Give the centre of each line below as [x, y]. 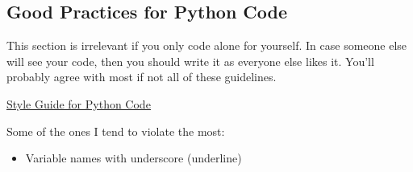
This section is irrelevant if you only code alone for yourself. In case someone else [207, 45]
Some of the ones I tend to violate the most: [116, 131]
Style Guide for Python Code [79, 103]
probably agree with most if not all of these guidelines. [142, 77]
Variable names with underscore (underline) [133, 158]
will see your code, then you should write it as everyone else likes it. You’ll [190, 61]
